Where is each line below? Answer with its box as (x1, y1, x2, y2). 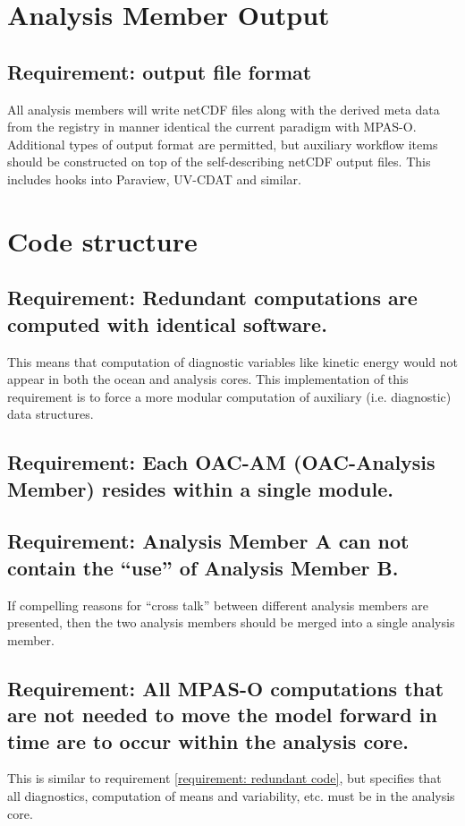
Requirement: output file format (7, 57, 312, 85)
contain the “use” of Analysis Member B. (7, 553, 399, 581)
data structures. (7, 404, 94, 423)
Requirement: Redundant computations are (7, 284, 418, 311)
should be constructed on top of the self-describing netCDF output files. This (7, 152, 431, 171)
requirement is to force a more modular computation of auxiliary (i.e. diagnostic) (7, 387, 452, 405)
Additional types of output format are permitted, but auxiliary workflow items (7, 134, 438, 153)
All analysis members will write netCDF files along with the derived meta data (7, 99, 440, 118)
